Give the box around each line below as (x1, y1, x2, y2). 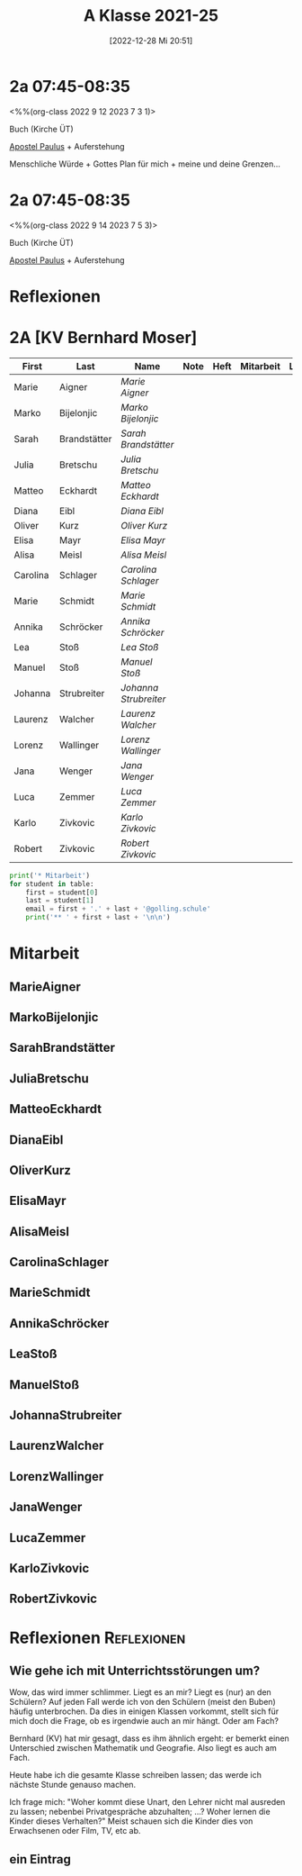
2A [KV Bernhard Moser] (9, 328, 198, 348)
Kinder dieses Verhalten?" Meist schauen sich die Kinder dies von (9, 1816, 253, 1826)
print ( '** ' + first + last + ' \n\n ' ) (25, 913, 171, 922)
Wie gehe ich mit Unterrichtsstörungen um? (9, 1663, 261, 1678)
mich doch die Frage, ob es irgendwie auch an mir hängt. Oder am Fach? (9, 1716, 279, 1726)
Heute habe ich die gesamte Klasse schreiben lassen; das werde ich (9, 1770, 262, 1781)
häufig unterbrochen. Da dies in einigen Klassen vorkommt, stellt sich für (9, 1706, 280, 1717)
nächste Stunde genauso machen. (9, 1780, 137, 1790)
